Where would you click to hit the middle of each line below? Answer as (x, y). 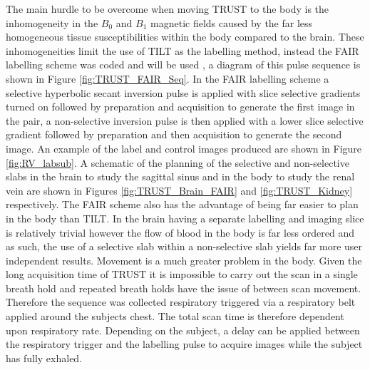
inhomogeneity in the (52, 22)
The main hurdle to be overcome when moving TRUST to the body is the (168, 9)
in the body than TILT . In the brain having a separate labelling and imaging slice (185, 218)
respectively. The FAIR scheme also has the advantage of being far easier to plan (182, 204)
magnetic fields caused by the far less (232, 22)
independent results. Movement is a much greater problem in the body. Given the (184, 260)
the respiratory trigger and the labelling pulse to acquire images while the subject (184, 344)
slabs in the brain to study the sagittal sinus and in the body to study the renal (180, 176)
